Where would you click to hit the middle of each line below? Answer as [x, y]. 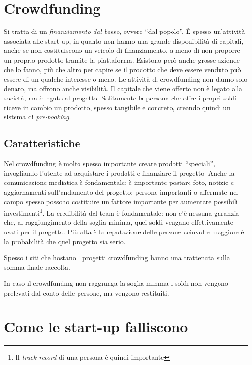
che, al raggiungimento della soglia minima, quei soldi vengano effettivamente [119, 222]
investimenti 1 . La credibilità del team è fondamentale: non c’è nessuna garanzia [122, 212]
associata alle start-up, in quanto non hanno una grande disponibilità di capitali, [124, 41]
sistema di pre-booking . [38, 117]
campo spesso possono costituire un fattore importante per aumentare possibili [121, 201]
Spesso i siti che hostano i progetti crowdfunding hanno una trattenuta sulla [117, 257]
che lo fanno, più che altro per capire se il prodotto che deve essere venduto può [123, 69]
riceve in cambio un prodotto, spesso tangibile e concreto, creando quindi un [117, 107]
